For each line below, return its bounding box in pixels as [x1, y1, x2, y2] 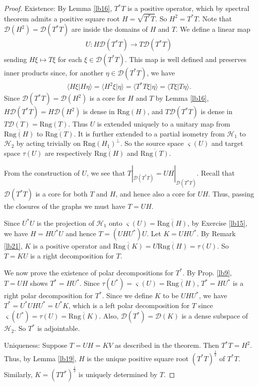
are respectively [45, 147, 92, 158]
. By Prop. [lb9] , [182, 267, 232, 277]
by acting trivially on [16, 138, 81, 148]
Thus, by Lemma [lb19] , [4, 353, 77, 363]
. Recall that [196, 168, 235, 178]
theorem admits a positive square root [4, 13, 120, 23]
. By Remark [196, 228, 236, 239]
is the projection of [37, 217, 94, 228]
